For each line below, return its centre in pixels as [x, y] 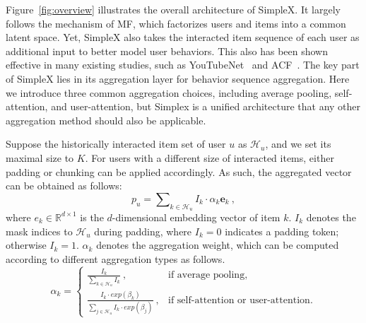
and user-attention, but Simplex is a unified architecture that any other [206, 106]
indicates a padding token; [282, 231]
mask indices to [39, 231]
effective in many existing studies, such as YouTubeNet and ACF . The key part [183, 65]
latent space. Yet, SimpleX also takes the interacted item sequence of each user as [183, 37]
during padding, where [143, 231]
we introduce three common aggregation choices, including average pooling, [169, 92]
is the [92, 217]
